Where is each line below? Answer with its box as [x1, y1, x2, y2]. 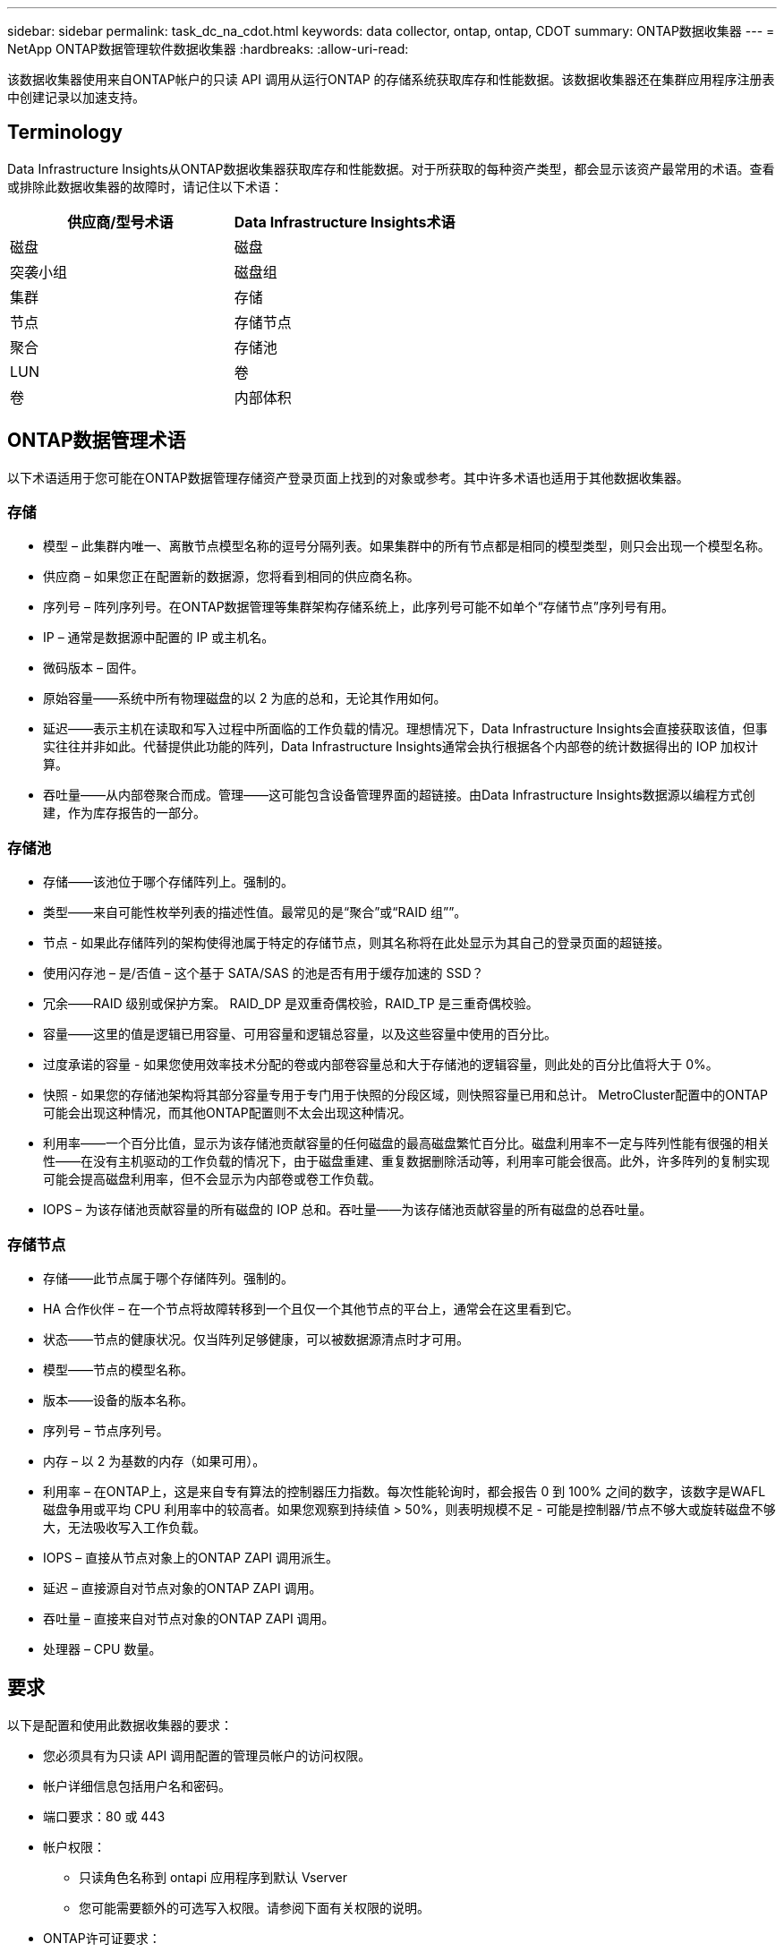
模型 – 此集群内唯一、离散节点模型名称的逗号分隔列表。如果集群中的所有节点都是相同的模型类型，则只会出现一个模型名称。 [43, 538, 771, 554]
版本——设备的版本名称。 [43, 1391, 193, 1408]
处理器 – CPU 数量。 [43, 1640, 162, 1657]
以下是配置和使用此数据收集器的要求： [7, 1717, 233, 1733]
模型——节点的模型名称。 [43, 1361, 193, 1377]
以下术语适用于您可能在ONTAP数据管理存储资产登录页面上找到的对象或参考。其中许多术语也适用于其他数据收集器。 [7, 469, 689, 485]
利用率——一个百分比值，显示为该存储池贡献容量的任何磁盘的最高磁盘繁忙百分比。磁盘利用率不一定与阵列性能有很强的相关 [43, 1135, 770, 1152]
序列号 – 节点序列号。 [43, 1422, 169, 1438]
